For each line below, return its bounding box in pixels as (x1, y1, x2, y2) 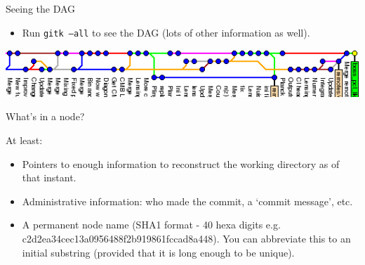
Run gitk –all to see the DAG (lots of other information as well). (22, 25, 310, 39)
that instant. (22, 170, 77, 185)
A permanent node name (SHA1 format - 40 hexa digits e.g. (22, 217, 281, 232)
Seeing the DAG (6, 1, 76, 15)
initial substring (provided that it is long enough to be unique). (22, 245, 295, 259)
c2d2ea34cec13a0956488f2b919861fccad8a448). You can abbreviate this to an (22, 231, 351, 246)
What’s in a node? (6, 109, 85, 124)
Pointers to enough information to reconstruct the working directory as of (22, 156, 340, 171)
